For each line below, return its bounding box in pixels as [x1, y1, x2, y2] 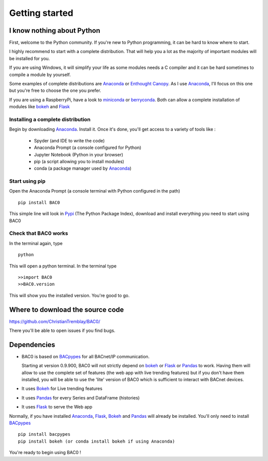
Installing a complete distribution [9, 116, 91, 123]
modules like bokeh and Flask [9, 104, 70, 110]
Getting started [9, 7, 73, 18]
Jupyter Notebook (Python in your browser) [34, 151, 124, 157]
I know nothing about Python [9, 26, 100, 35]
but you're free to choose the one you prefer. [9, 87, 101, 94]
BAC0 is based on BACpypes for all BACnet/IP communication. [21, 353, 150, 359]
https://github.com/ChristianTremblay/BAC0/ [9, 318, 100, 325]
